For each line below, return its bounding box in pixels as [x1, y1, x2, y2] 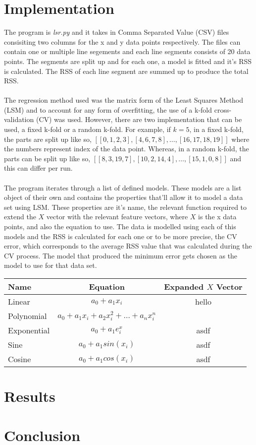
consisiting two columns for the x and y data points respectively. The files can [4, 36, 241, 47]
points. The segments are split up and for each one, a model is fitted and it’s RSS [4, 56, 252, 66]
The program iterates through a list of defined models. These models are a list [4, 182, 242, 192]
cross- [214, 104, 232, 115]
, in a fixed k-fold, [189, 124, 244, 134]
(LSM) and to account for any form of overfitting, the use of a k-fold [4, 104, 212, 115]
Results [4, 386, 55, 406]
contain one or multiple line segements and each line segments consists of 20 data [4, 46, 251, 57]
